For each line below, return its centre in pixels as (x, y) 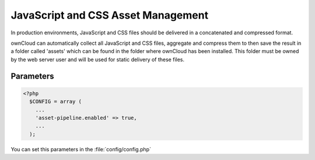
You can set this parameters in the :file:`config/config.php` (81, 149)
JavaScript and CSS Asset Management (110, 15)
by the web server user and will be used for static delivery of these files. (98, 59)
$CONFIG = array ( (55, 102)
